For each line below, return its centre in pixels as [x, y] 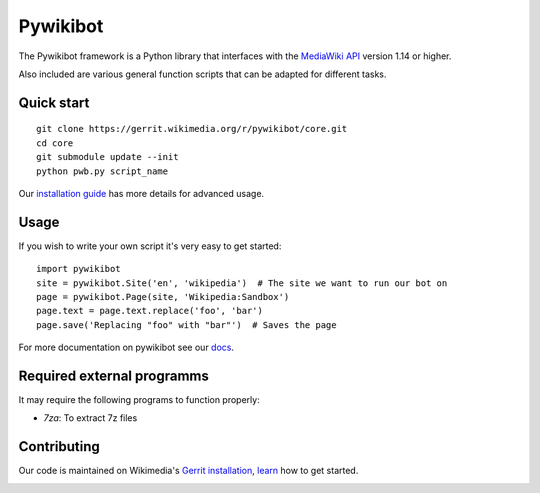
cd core [55, 143]
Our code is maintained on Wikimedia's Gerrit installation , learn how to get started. [188, 471]
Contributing [59, 446]
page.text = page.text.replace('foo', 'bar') [150, 311]
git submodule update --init [107, 157]
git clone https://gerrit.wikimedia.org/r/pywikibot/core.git [192, 129]
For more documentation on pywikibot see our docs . [126, 347]
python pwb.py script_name [102, 171]
